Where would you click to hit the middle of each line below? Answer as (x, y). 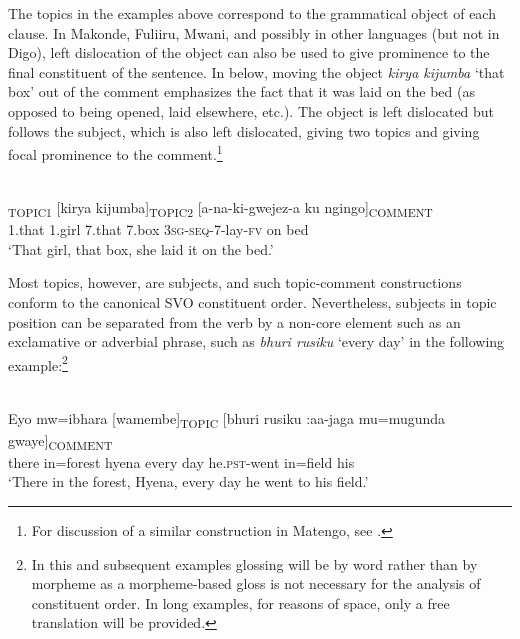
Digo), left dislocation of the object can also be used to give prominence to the (249, 52)
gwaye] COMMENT (60, 441)
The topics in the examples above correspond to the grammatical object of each (252, 13)
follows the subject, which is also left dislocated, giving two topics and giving (244, 130)
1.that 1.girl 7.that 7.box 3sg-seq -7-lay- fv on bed (158, 229)
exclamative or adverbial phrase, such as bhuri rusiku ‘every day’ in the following (256, 341)
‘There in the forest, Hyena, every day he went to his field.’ (188, 481)
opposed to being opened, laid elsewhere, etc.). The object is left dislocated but (251, 110)
